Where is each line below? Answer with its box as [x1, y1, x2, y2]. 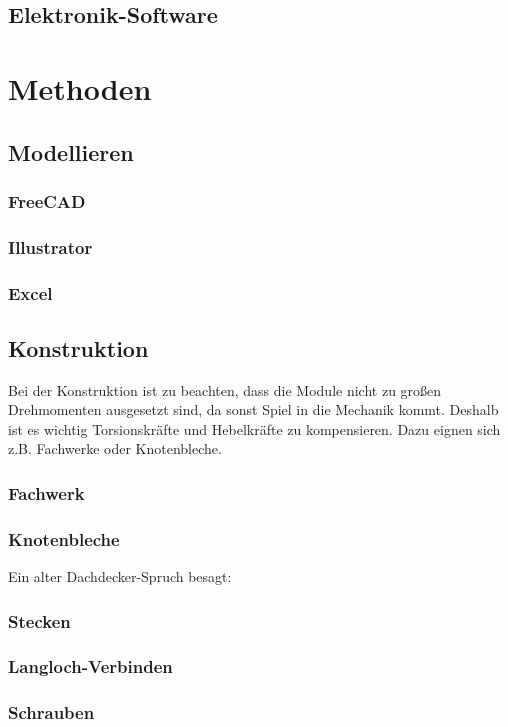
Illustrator [8, 234, 93, 259]
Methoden [8, 67, 152, 108]
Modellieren [8, 136, 134, 167]
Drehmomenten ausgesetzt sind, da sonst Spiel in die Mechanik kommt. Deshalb [8, 399, 499, 420]
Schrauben [8, 700, 95, 725]
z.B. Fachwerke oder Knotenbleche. [8, 438, 222, 459]
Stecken [8, 608, 71, 633]
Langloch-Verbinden [8, 654, 173, 679]
